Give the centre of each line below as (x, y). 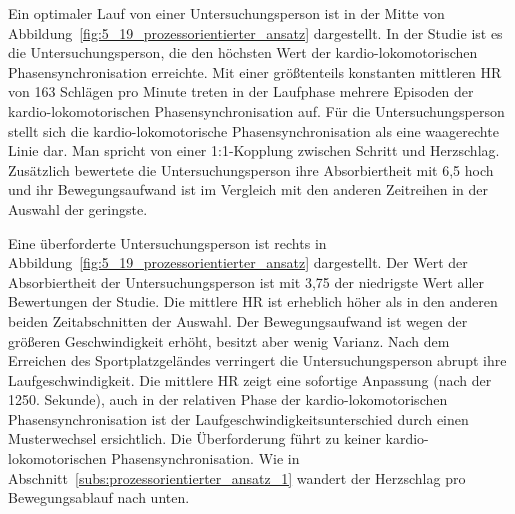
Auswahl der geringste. (78, 208)
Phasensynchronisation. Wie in (205, 458)
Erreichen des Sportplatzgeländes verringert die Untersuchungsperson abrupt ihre (257, 360)
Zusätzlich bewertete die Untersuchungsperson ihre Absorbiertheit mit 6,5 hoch (251, 169)
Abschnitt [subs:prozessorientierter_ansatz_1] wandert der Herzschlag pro (237, 477)
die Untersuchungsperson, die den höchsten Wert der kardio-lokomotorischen (243, 52)
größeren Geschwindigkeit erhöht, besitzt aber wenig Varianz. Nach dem (229, 340)
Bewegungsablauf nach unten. (99, 497)
